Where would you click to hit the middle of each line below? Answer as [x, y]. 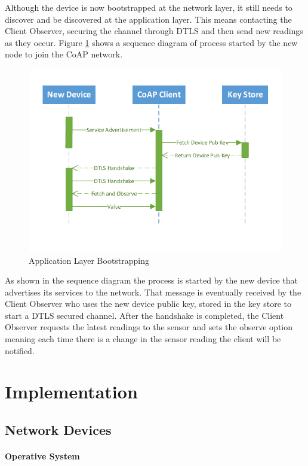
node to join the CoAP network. [64, 54]
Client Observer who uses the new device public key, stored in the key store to [148, 304]
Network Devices [58, 430]
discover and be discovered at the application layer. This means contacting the [148, 19]
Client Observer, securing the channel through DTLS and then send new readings [154, 31]
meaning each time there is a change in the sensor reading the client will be [143, 339]
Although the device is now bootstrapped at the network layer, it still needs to [149, 7]
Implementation [71, 392]
